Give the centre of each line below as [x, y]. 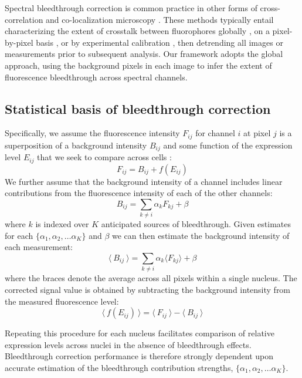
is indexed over [62, 224]
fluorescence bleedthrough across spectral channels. [96, 77]
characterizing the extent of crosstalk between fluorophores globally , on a [137, 31]
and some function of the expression [228, 145]
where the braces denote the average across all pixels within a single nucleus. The [151, 278]
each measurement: [39, 247]
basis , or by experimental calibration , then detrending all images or [160, 42]
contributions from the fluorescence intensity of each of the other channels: [139, 193]
